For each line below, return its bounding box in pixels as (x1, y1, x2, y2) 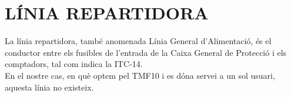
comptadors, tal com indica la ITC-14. (5, 58, 143, 70)
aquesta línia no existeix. (5, 81, 94, 93)
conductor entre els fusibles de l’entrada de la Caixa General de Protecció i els (5, 46, 287, 58)
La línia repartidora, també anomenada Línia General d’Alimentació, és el (5, 35, 272, 47)
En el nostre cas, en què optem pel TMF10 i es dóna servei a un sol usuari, (5, 69, 275, 81)
